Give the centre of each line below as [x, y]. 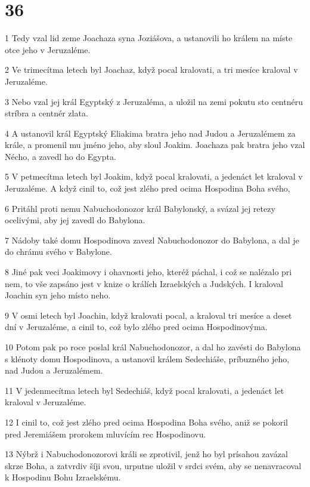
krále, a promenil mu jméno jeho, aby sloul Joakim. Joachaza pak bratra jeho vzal [155, 145]
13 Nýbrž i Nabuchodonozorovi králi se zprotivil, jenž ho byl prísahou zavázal [146, 454]
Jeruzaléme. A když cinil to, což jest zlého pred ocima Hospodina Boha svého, [148, 188]
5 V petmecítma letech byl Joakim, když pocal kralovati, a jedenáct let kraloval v [154, 176]
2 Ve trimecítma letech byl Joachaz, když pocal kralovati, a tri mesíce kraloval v [151, 70]
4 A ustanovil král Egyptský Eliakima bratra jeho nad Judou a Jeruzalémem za [150, 133]
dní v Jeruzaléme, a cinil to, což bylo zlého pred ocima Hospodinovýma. [136, 327]
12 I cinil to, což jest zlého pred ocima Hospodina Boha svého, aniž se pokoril [146, 422]
